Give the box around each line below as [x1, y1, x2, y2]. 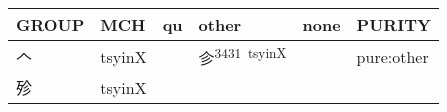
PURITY [356, 13, 431, 36]
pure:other [356, 44, 429, 68]
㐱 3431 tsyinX [198, 43, 287, 70]
